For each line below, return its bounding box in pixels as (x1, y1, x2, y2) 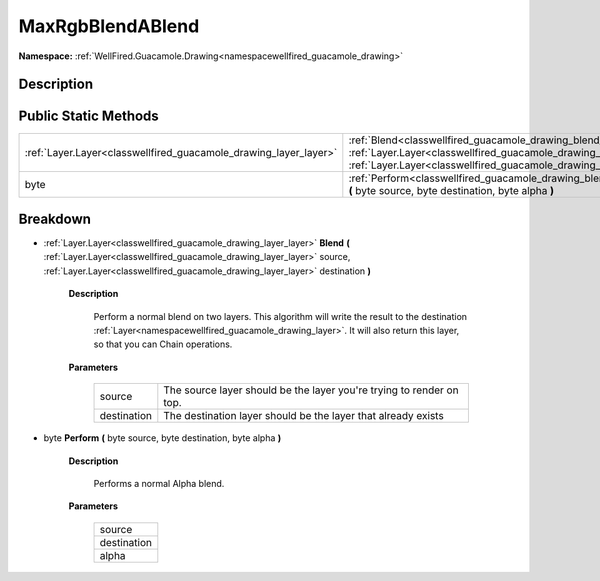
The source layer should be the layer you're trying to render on (163, 383, 459, 397)
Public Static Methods (18, 108, 159, 125)
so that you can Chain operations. (93, 338, 233, 350)
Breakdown (18, 210, 92, 227)
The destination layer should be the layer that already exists (163, 409, 444, 423)
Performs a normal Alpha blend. (93, 477, 225, 489)
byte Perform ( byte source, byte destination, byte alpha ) (43, 432, 282, 444)
